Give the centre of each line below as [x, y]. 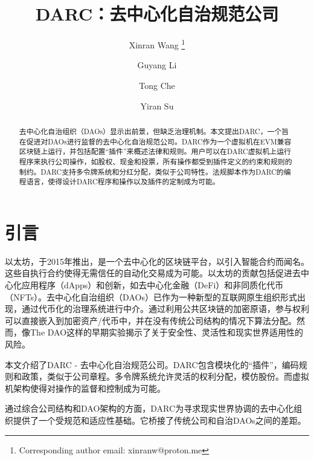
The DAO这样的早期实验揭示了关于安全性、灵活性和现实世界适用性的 [167, 332]
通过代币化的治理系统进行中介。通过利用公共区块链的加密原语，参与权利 [165, 309]
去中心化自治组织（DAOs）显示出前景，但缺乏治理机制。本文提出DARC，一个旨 [154, 131]
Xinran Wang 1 [157, 44]
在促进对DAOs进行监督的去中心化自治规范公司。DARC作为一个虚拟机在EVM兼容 [155, 141]
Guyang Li [157, 65]
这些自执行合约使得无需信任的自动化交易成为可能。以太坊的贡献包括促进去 [153, 273]
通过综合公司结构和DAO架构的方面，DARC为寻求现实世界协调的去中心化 [149, 408]
